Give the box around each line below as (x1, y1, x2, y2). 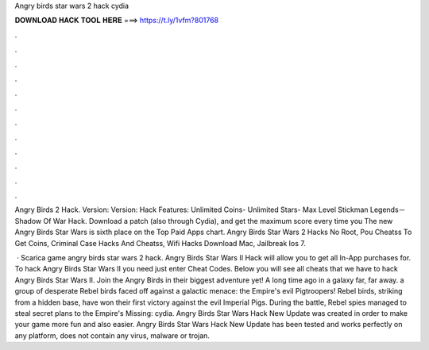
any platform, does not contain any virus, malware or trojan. (14, 330, 211, 340)
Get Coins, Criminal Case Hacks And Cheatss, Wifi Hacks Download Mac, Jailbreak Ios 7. (14, 238, 306, 248)
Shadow (14, 216, 42, 225)
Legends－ (369, 205, 406, 214)
